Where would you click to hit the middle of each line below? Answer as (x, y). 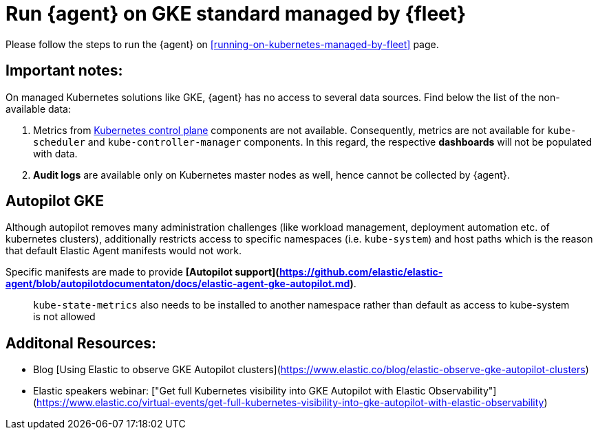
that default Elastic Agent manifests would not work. (124, 251)
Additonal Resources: (81, 343)
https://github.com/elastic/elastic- (361, 272)
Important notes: (64, 71)
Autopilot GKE (55, 201)
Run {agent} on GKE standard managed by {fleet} (236, 14)
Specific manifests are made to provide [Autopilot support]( (142, 272)
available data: (38, 109)
